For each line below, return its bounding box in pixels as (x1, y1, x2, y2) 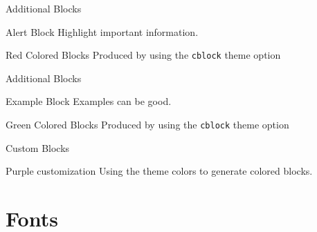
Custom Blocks (6, 140, 70, 155)
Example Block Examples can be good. (6, 94, 172, 108)
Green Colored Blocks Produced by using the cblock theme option (6, 117, 289, 132)
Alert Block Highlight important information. (6, 24, 199, 39)
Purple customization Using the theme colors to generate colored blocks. (6, 164, 313, 178)
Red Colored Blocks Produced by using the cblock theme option (6, 48, 281, 62)
